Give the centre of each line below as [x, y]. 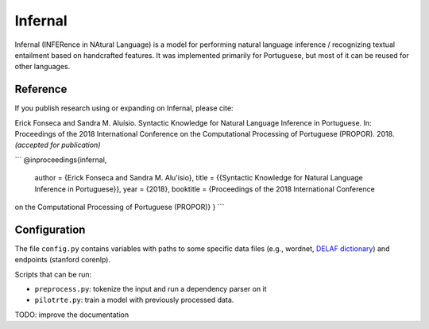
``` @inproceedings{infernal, [61, 160]
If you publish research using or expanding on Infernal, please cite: [124, 108]
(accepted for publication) [58, 145]
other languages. [43, 67]
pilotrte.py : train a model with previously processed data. [134, 300]
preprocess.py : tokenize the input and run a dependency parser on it [151, 289]
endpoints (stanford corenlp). [63, 260]
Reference [41, 89]
